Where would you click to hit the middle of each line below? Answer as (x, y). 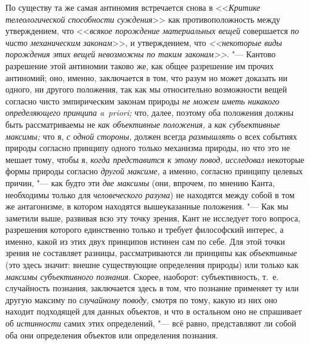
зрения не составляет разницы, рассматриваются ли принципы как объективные (151, 253)
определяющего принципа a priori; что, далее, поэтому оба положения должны (150, 113)
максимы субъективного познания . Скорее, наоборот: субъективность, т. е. (142, 276)
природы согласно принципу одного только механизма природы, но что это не (148, 148)
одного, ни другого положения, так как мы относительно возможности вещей (146, 89)
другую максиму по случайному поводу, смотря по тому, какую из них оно (141, 299)
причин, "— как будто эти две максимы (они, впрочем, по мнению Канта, (140, 182)
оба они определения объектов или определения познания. (112, 335)
